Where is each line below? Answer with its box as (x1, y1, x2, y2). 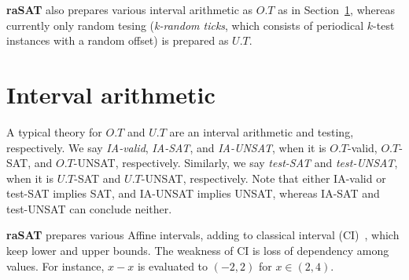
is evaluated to (137, 257, 208, 274)
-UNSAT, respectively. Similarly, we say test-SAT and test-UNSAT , (73, 155, 398, 171)
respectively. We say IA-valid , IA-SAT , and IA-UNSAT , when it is (6, 139, 326, 155)
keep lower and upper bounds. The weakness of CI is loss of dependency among (6, 242, 389, 259)
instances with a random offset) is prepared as (6, 32, 229, 49)
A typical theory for (6, 123, 102, 140)
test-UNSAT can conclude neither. (6, 200, 172, 216)
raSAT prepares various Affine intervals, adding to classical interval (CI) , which (6, 227, 400, 243)
